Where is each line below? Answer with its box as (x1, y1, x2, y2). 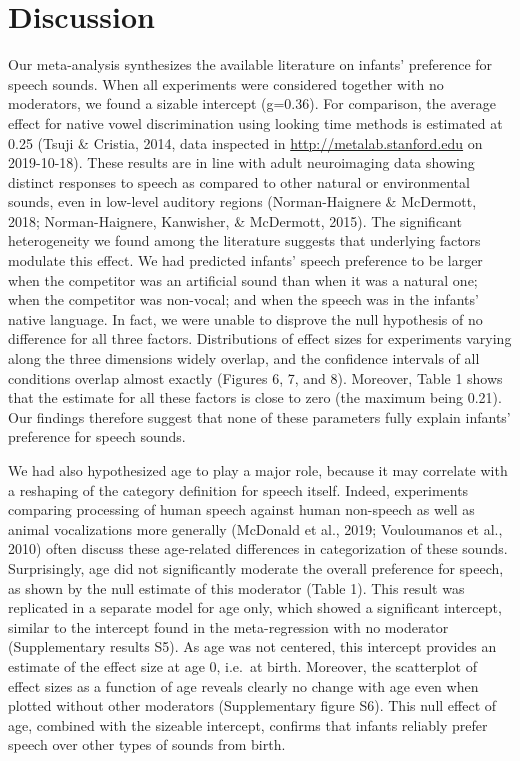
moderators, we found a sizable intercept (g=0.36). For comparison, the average (8, 93, 496, 114)
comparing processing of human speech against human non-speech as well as (8, 499, 475, 520)
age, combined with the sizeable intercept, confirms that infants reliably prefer (8, 714, 488, 735)
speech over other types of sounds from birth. (8, 734, 286, 755)
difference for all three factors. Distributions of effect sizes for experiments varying (8, 328, 512, 349)
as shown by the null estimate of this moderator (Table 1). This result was (8, 577, 465, 598)
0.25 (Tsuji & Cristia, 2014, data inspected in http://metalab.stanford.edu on (8, 132, 483, 153)
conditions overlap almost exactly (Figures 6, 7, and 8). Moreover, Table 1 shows (8, 367, 503, 388)
